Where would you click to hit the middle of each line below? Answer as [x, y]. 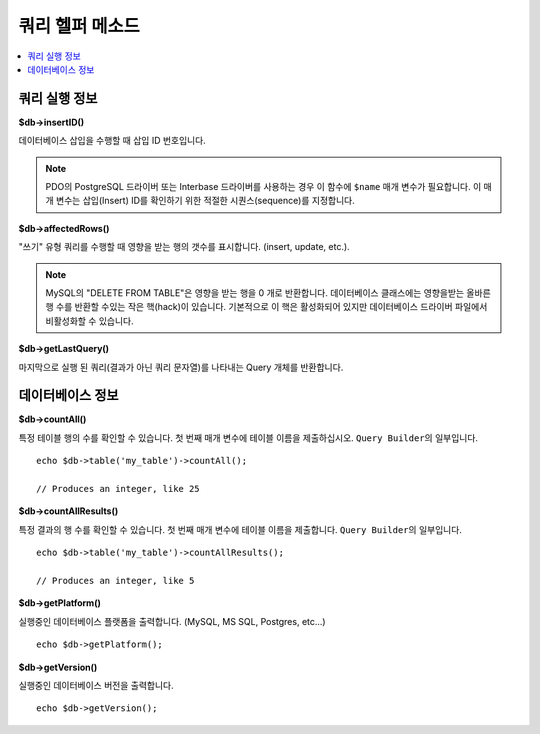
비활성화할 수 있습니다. [89, 321]
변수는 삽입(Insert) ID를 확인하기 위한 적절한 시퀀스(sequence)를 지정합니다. [205, 201]
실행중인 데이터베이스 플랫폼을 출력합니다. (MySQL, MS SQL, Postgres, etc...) [172, 621]
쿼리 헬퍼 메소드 [79, 26]
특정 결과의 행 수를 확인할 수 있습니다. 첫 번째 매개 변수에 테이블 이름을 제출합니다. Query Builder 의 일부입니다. [240, 529]
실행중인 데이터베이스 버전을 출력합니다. [96, 685]
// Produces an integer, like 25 [118, 488]
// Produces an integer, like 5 [115, 580]
